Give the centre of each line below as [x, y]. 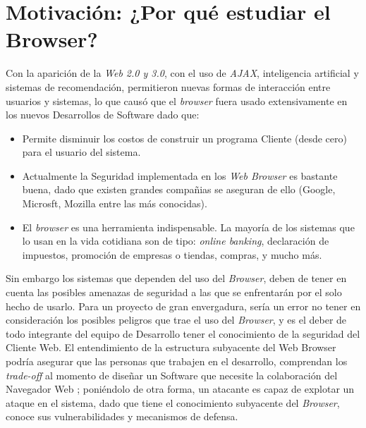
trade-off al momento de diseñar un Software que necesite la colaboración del [172, 375]
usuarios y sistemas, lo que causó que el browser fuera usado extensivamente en [177, 100]
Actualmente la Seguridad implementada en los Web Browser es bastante [180, 175]
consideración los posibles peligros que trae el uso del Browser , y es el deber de [176, 320]
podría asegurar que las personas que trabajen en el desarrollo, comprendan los [177, 361]
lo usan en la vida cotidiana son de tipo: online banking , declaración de [176, 241]
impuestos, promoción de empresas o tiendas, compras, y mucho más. [172, 254]
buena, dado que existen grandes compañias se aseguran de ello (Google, [179, 189]
